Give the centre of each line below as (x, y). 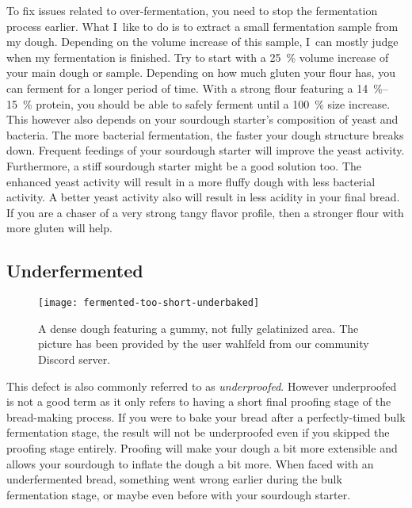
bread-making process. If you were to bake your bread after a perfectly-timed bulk (206, 416)
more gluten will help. (59, 228)
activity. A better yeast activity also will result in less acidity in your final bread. (203, 197)
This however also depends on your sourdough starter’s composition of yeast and (202, 119)
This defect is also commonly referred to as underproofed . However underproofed (202, 386)
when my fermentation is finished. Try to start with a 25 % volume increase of (198, 57)
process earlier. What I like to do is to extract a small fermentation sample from (202, 26)
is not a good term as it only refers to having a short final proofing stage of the (199, 401)
